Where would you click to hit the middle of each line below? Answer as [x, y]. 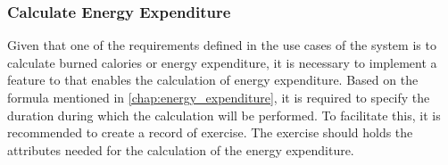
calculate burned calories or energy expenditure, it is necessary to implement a [222, 62]
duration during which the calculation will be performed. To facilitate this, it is [224, 115]
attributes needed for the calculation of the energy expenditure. [181, 149]
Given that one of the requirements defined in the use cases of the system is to [222, 45]
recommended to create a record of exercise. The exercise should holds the [210, 132]
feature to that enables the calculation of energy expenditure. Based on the [213, 80]
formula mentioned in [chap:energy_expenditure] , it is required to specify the [219, 97]
